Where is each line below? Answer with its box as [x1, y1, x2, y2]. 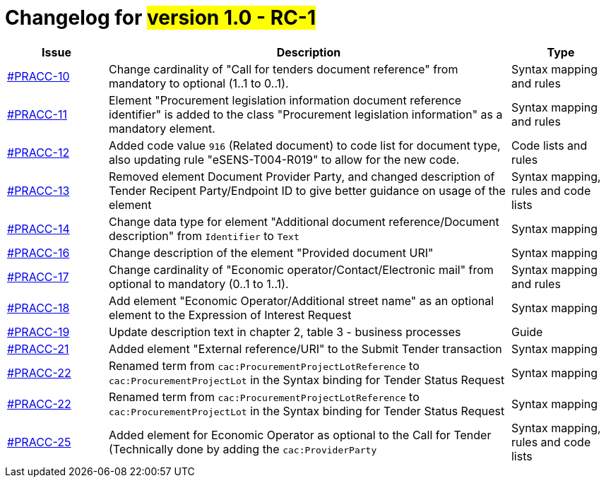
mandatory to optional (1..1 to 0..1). [108, 76, 289, 90]
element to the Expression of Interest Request [108, 307, 352, 322]
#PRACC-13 [7, 183, 70, 198]
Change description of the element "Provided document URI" [108, 245, 434, 260]
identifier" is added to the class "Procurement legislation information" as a [108, 107, 503, 121]
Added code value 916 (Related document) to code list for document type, [108, 138, 501, 153]
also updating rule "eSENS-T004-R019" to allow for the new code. [108, 152, 460, 167]
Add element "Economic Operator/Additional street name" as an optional [108, 293, 494, 308]
